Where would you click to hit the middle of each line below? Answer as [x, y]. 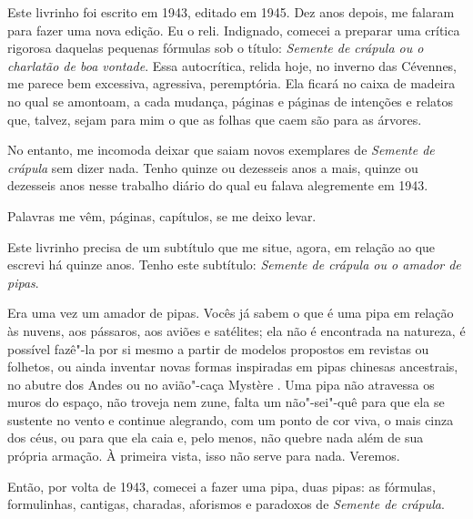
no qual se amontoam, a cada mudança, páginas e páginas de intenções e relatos [230, 101]
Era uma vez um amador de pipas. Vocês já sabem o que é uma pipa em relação [231, 313]
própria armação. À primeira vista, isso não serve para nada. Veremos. [204, 456]
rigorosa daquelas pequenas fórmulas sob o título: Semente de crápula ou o [216, 48]
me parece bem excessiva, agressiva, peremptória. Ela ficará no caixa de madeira [231, 83]
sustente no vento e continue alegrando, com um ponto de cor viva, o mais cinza [231, 419]
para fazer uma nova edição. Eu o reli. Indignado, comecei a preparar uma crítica [234, 30]
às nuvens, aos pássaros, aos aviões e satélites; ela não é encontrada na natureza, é [236, 330]
